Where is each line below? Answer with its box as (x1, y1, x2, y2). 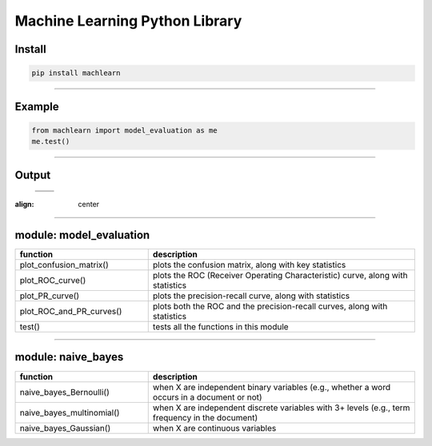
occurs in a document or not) (152, 392, 263, 403)
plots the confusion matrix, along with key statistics (152, 260, 346, 271)
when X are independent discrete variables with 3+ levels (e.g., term (152, 402, 410, 413)
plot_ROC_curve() (19, 275, 86, 286)
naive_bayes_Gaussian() (19, 422, 111, 433)
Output (14, 168, 51, 181)
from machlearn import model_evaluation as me (31, 125, 218, 135)
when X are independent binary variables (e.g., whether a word (152, 381, 391, 392)
